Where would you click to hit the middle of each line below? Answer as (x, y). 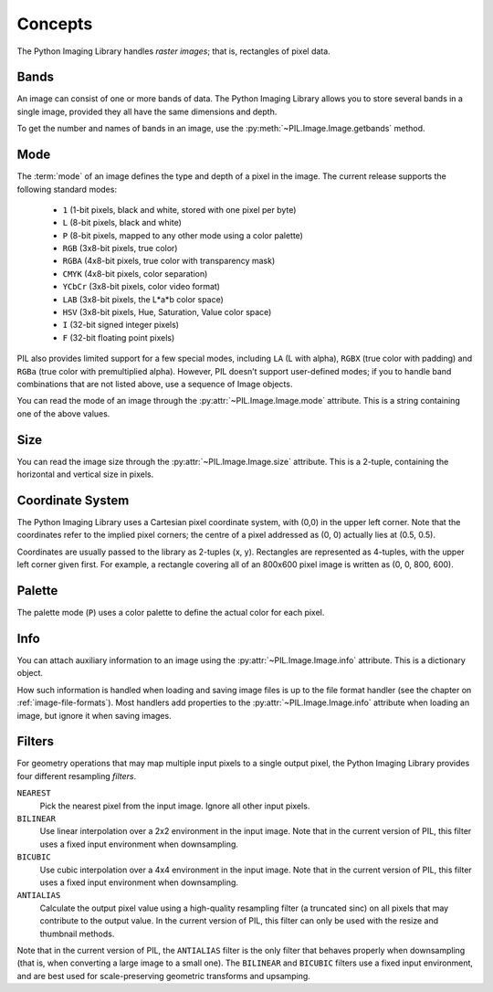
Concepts (55, 24)
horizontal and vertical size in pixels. (85, 474)
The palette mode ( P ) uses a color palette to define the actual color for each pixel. (171, 613)
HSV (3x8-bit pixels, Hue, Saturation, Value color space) (167, 312)
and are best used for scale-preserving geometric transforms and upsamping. (163, 976)
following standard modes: (67, 189)
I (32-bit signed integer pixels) (121, 325)
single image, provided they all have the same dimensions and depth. (147, 111)
